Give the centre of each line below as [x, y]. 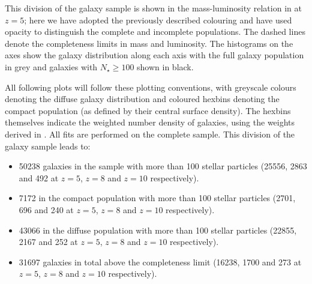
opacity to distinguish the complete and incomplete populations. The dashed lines [155, 32]
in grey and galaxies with [51, 66]
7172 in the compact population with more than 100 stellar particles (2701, [157, 198]
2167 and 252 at [48, 242]
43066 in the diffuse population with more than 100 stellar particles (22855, [158, 230]
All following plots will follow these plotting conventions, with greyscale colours [151, 87]
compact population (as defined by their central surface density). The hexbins [148, 110]
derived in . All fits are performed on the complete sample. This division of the [150, 134]
